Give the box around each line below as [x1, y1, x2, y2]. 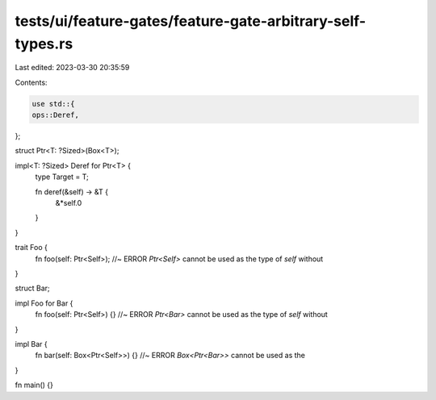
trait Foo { [15, 243, 48, 252]
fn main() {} [15, 380, 54, 390]
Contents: [15, 77, 48, 87]
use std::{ [31, 99, 75, 108]
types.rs [15, 35, 73, 52]
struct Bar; [15, 283, 50, 294]
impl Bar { [15, 339, 48, 348]
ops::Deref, [31, 110, 80, 120]
